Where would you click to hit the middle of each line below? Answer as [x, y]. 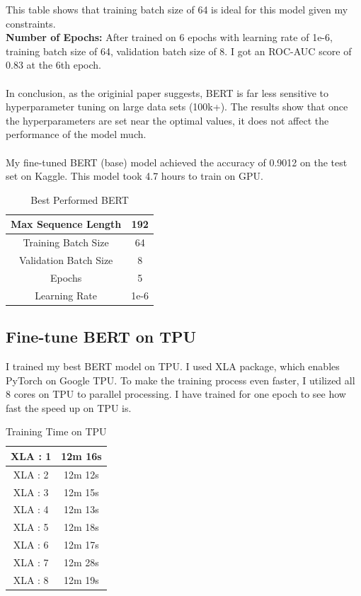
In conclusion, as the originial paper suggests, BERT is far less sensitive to [167, 92]
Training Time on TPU [56, 431]
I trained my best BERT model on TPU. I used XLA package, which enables [173, 366]
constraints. [31, 23]
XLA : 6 [31, 545]
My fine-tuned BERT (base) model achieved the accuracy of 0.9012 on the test [177, 162]
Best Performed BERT [80, 199]
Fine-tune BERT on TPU [101, 337]
